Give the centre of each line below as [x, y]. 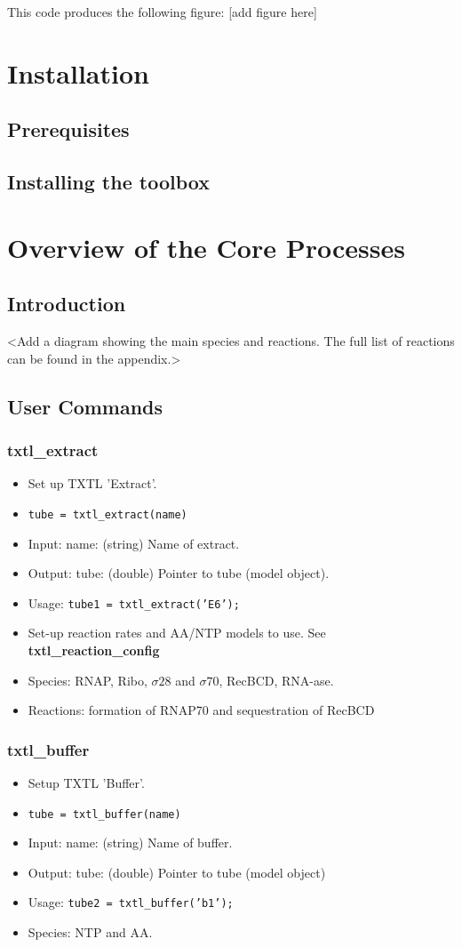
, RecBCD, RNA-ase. [276, 680]
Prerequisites [68, 129]
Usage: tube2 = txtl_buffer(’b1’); [131, 902]
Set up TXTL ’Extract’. [92, 483]
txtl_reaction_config [94, 650]
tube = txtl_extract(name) [108, 514]
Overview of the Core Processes [206, 247]
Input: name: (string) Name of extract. [134, 543]
